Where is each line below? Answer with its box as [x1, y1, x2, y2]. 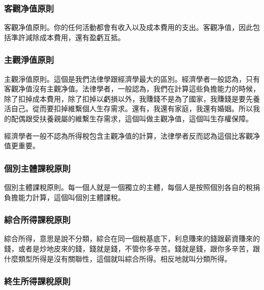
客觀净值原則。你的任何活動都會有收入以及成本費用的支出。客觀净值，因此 [4, 22, 253, 33]
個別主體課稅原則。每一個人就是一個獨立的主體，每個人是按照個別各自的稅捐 [4, 182, 260, 192]
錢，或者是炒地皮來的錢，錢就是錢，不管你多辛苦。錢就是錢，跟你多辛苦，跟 [4, 243, 260, 253]
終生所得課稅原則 [4, 275, 71, 287]
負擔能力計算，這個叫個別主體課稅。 [4, 191, 125, 202]
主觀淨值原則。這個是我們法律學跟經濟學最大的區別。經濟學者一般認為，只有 [4, 73, 260, 84]
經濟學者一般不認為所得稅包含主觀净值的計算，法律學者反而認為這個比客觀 [4, 130, 253, 141]
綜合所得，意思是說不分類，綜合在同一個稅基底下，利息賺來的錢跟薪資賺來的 [4, 233, 260, 244]
